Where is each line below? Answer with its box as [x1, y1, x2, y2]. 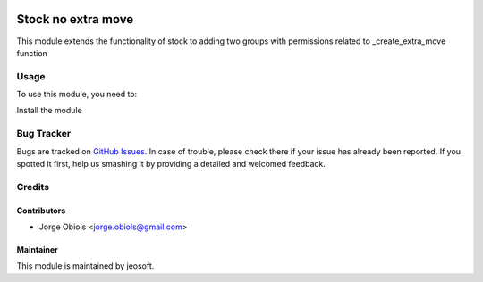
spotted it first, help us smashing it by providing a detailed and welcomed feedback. [16, 158, 326, 169]
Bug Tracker [16, 128, 72, 140]
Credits [16, 180, 49, 193]
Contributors [16, 205, 66, 216]
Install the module [16, 105, 82, 116]
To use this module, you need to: [16, 89, 138, 100]
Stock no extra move [16, 12, 134, 27]
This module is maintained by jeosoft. [16, 261, 155, 271]
